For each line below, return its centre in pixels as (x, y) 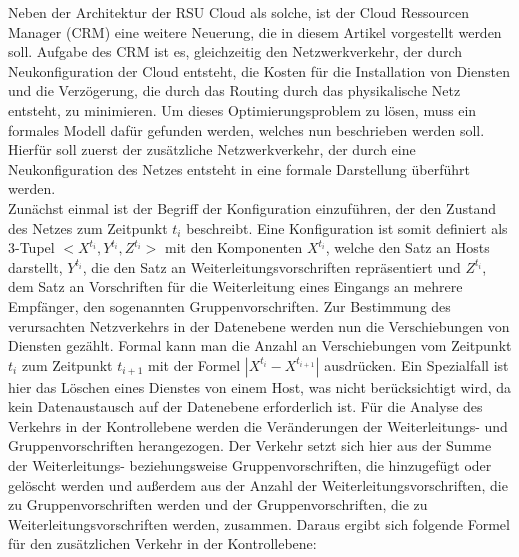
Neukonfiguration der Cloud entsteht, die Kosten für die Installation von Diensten (259, 70)
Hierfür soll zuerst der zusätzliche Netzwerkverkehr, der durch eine (212, 149)
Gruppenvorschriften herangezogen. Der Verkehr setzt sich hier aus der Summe (250, 445)
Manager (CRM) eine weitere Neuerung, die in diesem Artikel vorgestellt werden (255, 31)
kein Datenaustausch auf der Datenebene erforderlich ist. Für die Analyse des (245, 406)
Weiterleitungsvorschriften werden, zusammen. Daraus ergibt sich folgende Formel (259, 523)
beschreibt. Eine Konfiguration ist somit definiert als (347, 227)
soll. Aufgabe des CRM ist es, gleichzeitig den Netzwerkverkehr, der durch (235, 51)
